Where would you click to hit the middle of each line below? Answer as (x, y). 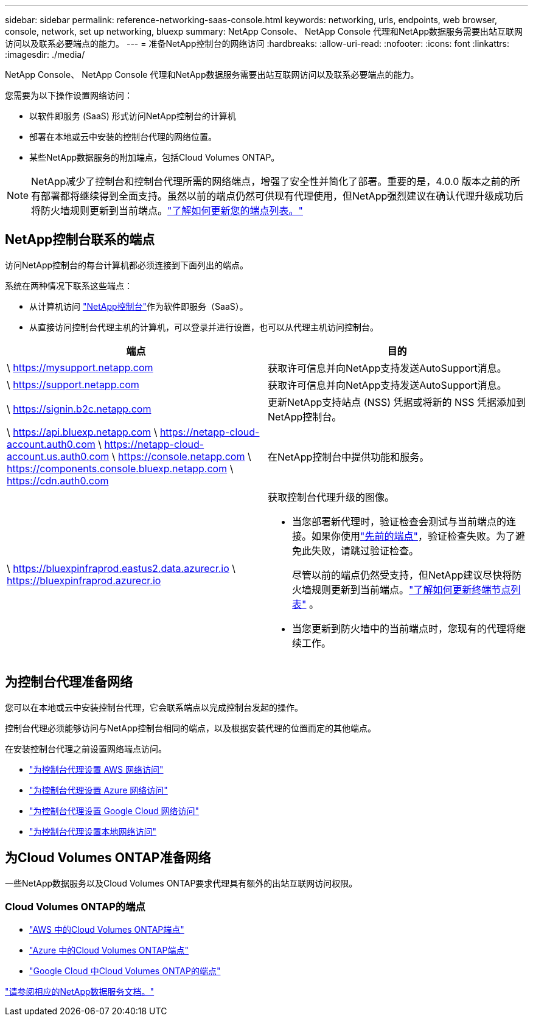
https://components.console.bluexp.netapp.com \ (120, 468)
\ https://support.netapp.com (73, 384)
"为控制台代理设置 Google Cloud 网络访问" (114, 810)
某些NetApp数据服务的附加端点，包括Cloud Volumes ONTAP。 (155, 157)
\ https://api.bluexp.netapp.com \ (82, 432)
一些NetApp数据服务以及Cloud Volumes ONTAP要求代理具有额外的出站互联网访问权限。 (181, 883)
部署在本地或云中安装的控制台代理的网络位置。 (123, 137)
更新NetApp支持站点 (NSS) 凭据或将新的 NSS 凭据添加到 (397, 402)
